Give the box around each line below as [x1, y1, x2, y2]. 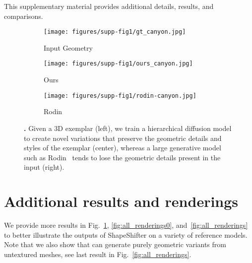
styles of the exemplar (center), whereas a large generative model [24, 142, 221, 153]
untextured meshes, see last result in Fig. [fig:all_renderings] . [4, 249, 191, 259]
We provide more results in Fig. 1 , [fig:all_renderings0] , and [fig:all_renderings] [4, 220, 248, 230]
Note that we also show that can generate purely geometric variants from [4, 239, 226, 250]
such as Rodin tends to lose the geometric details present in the [24, 152, 221, 162]
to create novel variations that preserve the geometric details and [24, 132, 222, 143]
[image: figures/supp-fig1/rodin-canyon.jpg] [44, 92, 196, 99]
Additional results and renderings [4, 191, 239, 211]
